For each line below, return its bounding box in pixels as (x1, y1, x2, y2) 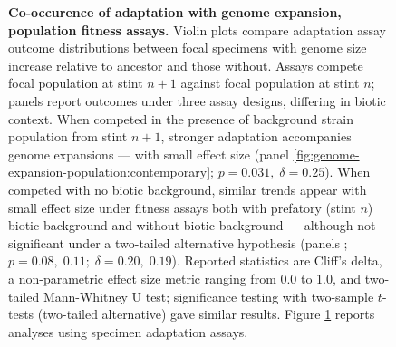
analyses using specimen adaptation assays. (8, 322, 248, 341)
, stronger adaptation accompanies (160, 127, 352, 146)
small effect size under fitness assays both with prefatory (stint (8, 198, 356, 217)
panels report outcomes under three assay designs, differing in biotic (8, 91, 386, 110)
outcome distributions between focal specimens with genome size (8, 38, 367, 57)
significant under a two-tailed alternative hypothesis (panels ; (8, 233, 348, 252)
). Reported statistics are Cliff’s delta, (171, 251, 382, 270)
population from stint (8, 127, 128, 146)
